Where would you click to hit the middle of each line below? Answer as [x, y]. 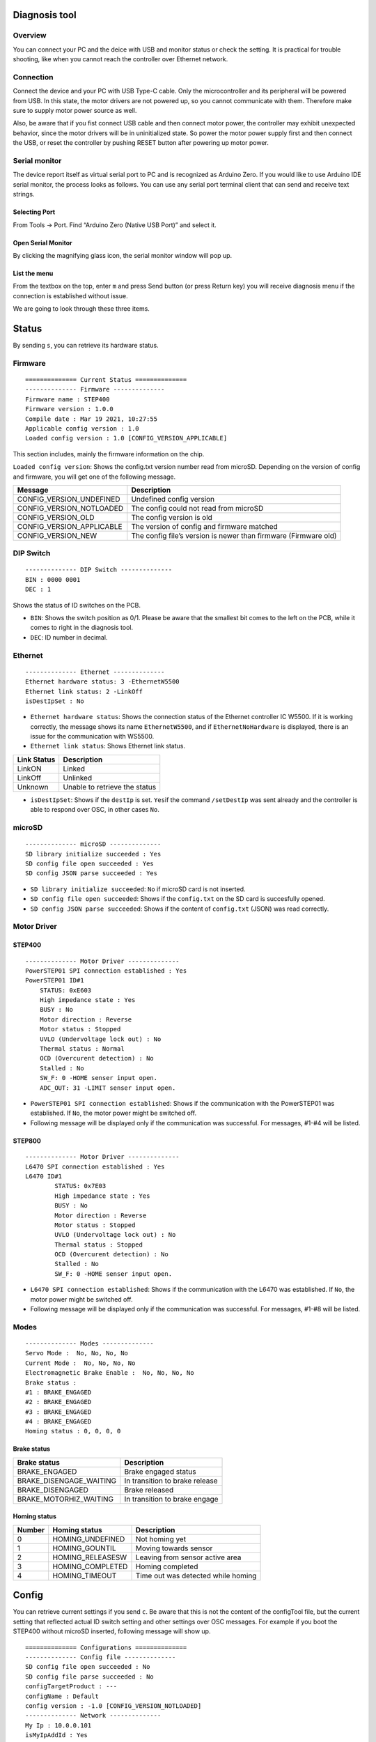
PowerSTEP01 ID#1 [55, 980]
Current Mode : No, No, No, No [80, 1363]
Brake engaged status [160, 1472]
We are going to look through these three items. [81, 309]
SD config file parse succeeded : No [90, 1677]
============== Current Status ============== [106, 379]
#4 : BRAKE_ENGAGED [58, 1422]
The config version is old [172, 517]
